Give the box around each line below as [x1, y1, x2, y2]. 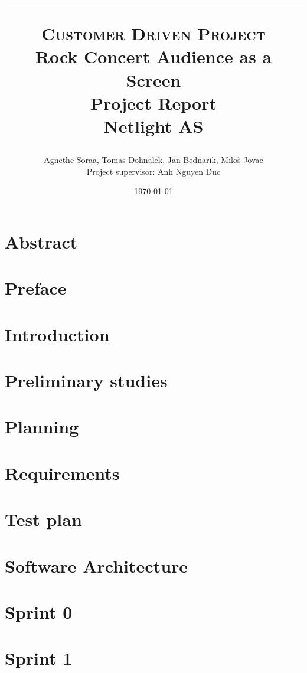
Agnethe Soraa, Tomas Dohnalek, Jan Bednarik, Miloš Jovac [44, 153, 263, 166]
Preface [5, 276, 67, 300]
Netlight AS [103, 113, 204, 138]
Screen [126, 67, 181, 92]
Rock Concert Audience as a [35, 44, 272, 68]
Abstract [5, 229, 78, 253]
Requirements [5, 460, 120, 485]
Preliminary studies [5, 368, 168, 393]
